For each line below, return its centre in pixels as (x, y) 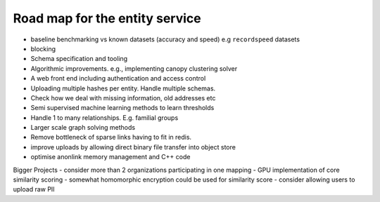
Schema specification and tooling (79, 59)
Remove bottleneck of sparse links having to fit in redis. (111, 137)
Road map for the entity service (107, 18)
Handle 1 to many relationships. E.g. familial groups (104, 117)
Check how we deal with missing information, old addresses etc (123, 97)
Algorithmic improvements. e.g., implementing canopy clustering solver (134, 68)
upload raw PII (34, 189)
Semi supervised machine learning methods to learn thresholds (122, 108)
